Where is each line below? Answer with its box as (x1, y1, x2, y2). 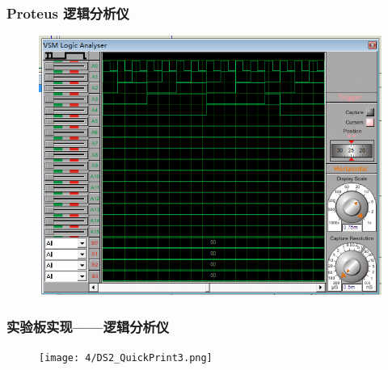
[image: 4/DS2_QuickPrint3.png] (39, 352, 213, 364)
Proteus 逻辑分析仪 (6, 2, 129, 23)
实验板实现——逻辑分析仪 (6, 316, 170, 336)
